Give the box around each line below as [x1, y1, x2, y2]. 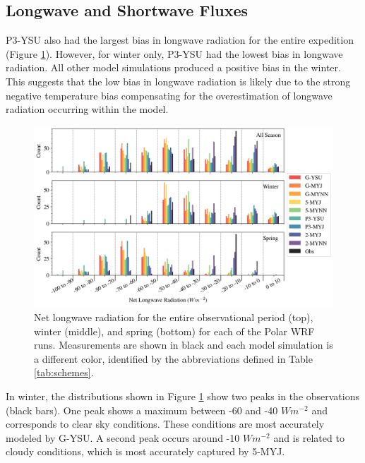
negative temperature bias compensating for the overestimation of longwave [6, 88, 333, 102]
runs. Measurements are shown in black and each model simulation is [34, 337, 333, 352]
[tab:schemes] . [34, 365, 94, 380]
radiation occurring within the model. [6, 102, 169, 116]
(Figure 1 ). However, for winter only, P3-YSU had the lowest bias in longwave [6, 46, 343, 61]
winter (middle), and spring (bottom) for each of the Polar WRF [34, 323, 315, 338]
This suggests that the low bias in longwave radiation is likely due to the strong [6, 73, 351, 88]
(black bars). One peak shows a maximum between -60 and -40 [6, 402, 278, 417]
